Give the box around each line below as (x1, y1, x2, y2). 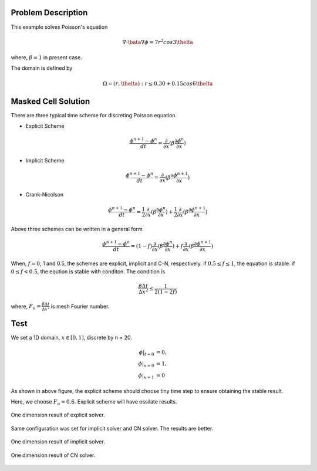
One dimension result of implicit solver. (11, 438, 105, 445)
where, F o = (11, 303, 41, 311)
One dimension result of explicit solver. (11, 411, 105, 419)
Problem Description (11, 8, 88, 18)
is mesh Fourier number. (50, 303, 110, 310)
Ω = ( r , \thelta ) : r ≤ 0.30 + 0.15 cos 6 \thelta (103, 80, 213, 87)
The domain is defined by (11, 65, 73, 72)
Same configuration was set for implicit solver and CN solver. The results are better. (11, 425, 214, 432)
